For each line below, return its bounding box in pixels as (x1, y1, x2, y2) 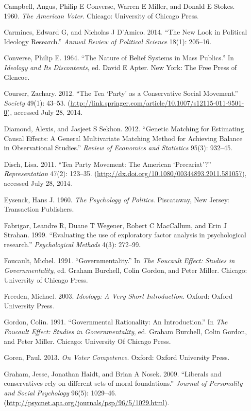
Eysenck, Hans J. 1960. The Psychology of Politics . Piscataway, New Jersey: (4, 194, 230, 204)
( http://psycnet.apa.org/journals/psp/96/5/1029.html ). (4, 397, 169, 407)
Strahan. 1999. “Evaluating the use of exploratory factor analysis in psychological (4, 230, 246, 240)
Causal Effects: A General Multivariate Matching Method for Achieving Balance (4, 133, 243, 143)
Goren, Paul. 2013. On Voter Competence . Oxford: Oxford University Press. (4, 352, 230, 362)
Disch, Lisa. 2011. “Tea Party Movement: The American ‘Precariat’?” (4, 159, 211, 169)
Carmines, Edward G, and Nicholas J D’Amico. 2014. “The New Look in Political (4, 27, 247, 37)
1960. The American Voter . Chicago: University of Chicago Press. (4, 10, 199, 20)
